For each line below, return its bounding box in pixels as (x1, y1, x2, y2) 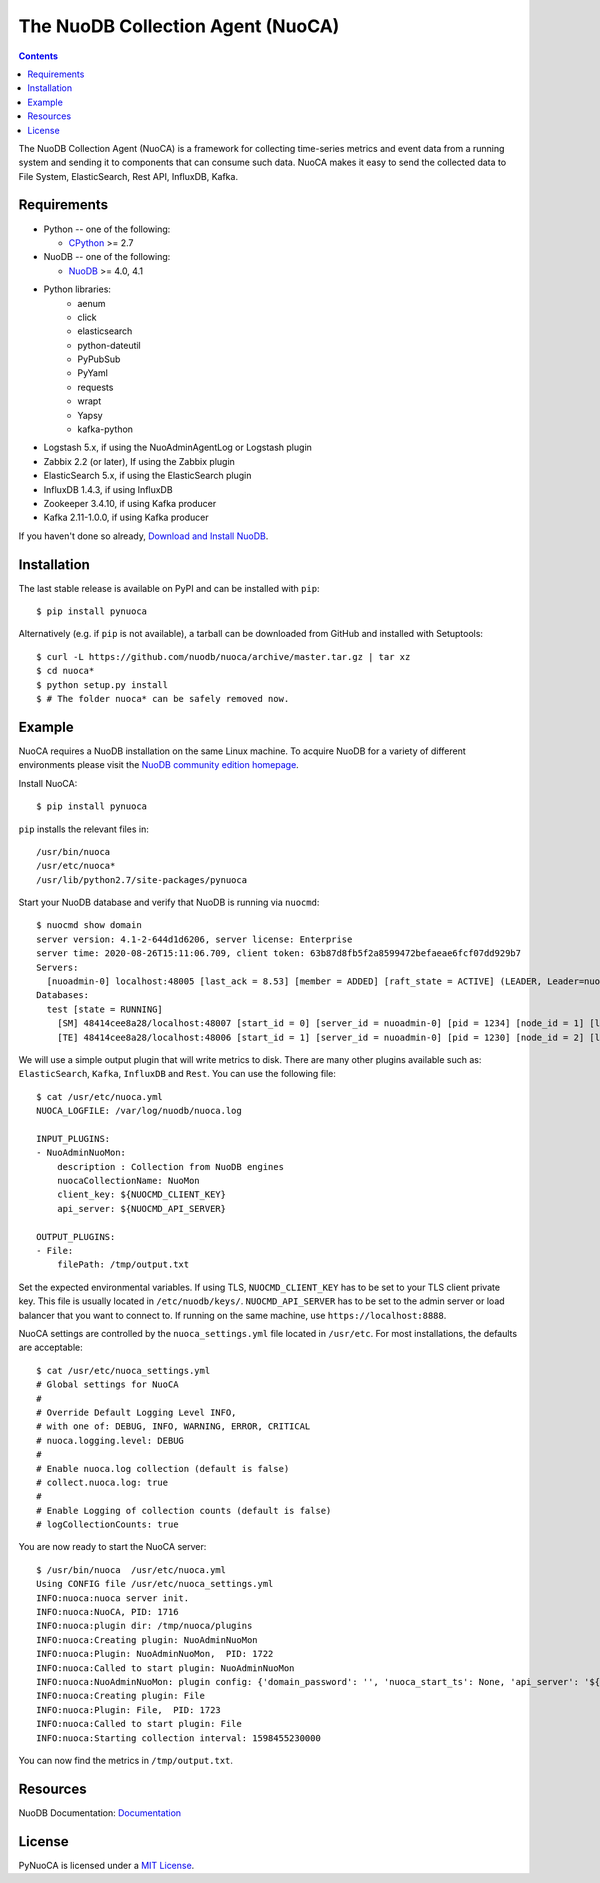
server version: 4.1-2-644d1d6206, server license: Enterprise (36, 933, 353, 945)
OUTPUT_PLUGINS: (36, 1231, 116, 1242)
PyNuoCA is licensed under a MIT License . (18, 1859, 195, 1871)
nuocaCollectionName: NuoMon (56, 1175, 200, 1187)
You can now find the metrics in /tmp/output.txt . (18, 1754, 234, 1766)
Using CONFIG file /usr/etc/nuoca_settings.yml (36, 1578, 274, 1590)
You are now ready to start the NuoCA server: (18, 1541, 207, 1553)
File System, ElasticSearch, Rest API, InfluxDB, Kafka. (18, 170, 239, 182)
